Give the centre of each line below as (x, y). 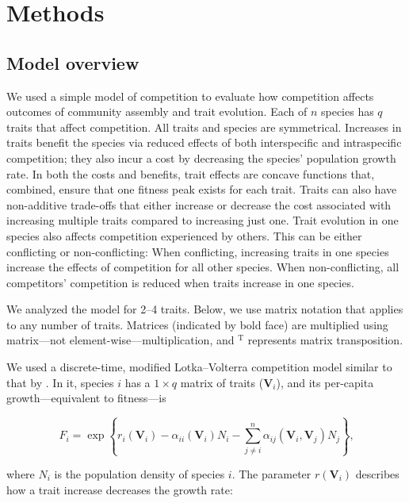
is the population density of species (140, 474)
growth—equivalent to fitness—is (86, 398)
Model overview (73, 62)
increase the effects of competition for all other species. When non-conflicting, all (203, 267)
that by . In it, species (60, 382)
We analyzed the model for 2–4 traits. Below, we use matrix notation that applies (205, 309)
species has (347, 111)
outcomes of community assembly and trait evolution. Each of (157, 111)
